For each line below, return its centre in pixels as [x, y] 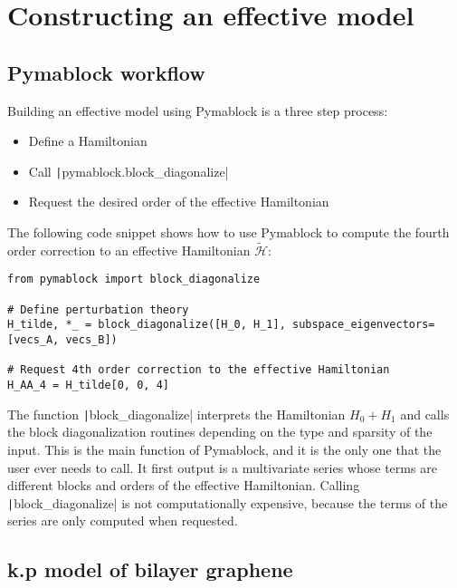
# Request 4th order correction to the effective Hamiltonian [199, 370]
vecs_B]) [91, 340]
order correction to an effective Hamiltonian [129, 250]
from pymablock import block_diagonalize [134, 280]
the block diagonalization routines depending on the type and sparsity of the [220, 432]
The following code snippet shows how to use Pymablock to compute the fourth [228, 232]
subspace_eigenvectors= [363, 325]
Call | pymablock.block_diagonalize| [129, 171]
